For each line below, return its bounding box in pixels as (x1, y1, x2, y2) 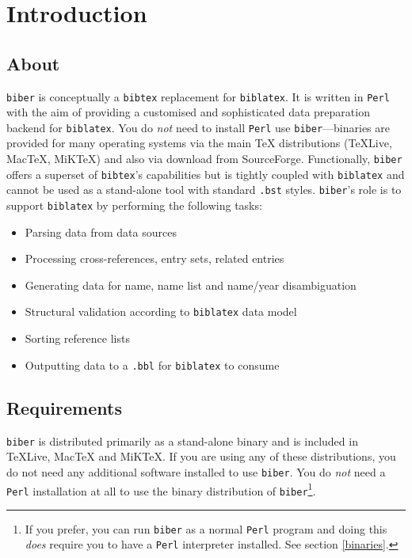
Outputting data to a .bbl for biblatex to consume (25, 356, 280, 373)
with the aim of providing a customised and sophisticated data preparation (6, 104, 370, 120)
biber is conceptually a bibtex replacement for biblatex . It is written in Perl (6, 88, 390, 104)
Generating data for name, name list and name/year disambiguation (25, 276, 357, 293)
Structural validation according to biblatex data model (25, 303, 297, 320)
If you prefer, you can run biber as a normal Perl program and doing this (25, 520, 387, 537)
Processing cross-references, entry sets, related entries (25, 250, 284, 267)
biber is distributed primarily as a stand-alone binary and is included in (6, 432, 358, 449)
